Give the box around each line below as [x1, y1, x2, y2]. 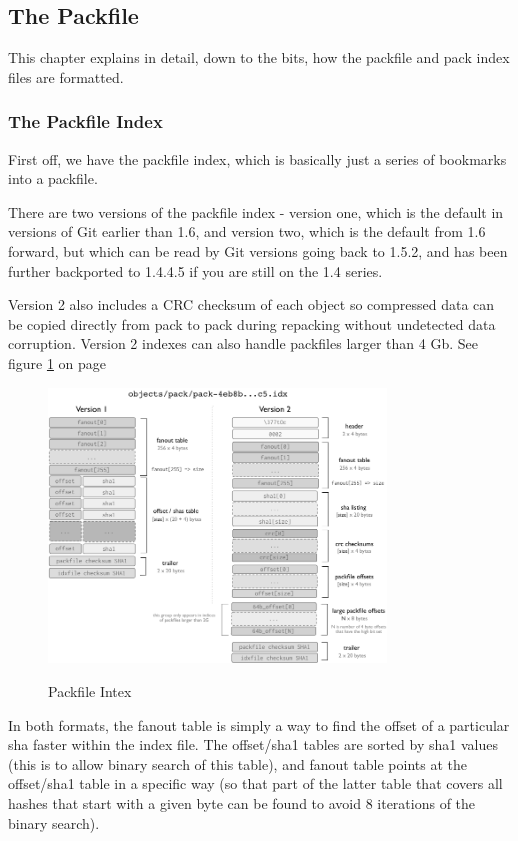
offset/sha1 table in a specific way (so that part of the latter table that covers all [8, 773, 503, 794]
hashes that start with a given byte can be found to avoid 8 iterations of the [8, 792, 476, 813]
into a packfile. [8, 168, 98, 189]
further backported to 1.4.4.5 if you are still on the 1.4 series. [8, 260, 383, 281]
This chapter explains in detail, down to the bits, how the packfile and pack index [8, 47, 510, 68]
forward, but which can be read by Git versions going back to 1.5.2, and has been [8, 240, 508, 261]
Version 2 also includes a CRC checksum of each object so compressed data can [8, 294, 495, 315]
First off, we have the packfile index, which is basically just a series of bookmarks [8, 148, 507, 169]
